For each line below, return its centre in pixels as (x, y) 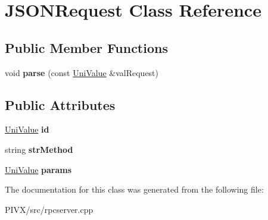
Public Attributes (60, 104)
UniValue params (38, 169)
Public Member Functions (86, 47)
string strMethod (39, 149)
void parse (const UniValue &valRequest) (82, 72)
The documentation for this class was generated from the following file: (134, 189)
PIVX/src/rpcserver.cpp (49, 209)
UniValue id (27, 129)
